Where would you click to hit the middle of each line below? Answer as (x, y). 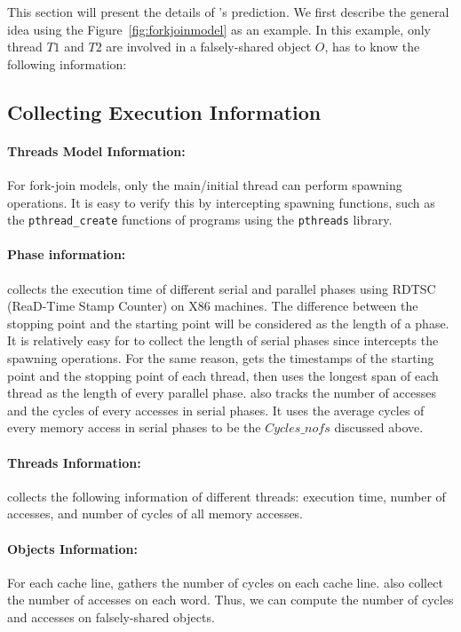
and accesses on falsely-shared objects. (111, 616)
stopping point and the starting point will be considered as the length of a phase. (228, 323)
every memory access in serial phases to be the (134, 427)
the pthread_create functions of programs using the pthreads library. (200, 220)
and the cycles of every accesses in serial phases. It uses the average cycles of (216, 410)
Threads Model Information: (96, 150)
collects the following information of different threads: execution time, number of (227, 496)
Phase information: (67, 254)
